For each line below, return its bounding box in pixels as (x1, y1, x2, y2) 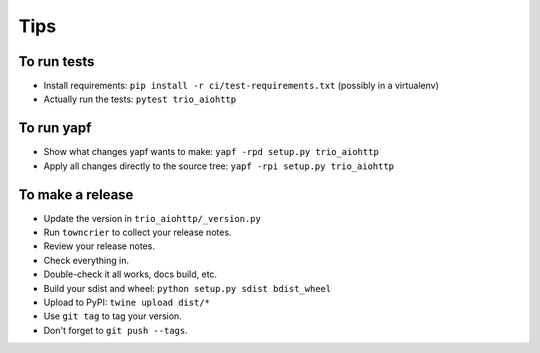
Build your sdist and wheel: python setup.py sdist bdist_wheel (43, 282, 332, 294)
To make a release (18, 186, 134, 203)
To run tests (18, 53, 95, 70)
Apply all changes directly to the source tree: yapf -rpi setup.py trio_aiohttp (43, 160, 395, 172)
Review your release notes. (43, 240, 155, 252)
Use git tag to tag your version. (43, 310, 182, 322)
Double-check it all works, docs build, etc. (43, 268, 218, 280)
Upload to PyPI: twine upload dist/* (43, 296, 210, 308)
